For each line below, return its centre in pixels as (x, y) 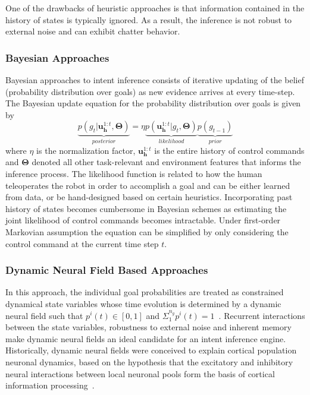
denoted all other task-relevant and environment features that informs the (166, 162)
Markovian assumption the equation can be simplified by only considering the (147, 231)
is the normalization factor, (86, 150)
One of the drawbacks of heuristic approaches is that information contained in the (155, 8)
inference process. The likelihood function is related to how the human (134, 173)
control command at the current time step (82, 243)
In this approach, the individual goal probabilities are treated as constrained (145, 292)
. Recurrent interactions (262, 315)
